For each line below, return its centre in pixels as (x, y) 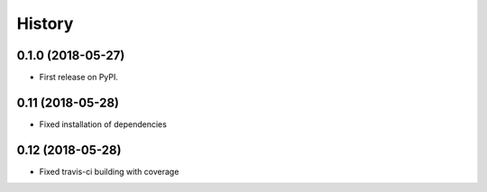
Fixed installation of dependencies (103, 124)
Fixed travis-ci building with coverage (109, 171)
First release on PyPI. (79, 78)
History (45, 23)
